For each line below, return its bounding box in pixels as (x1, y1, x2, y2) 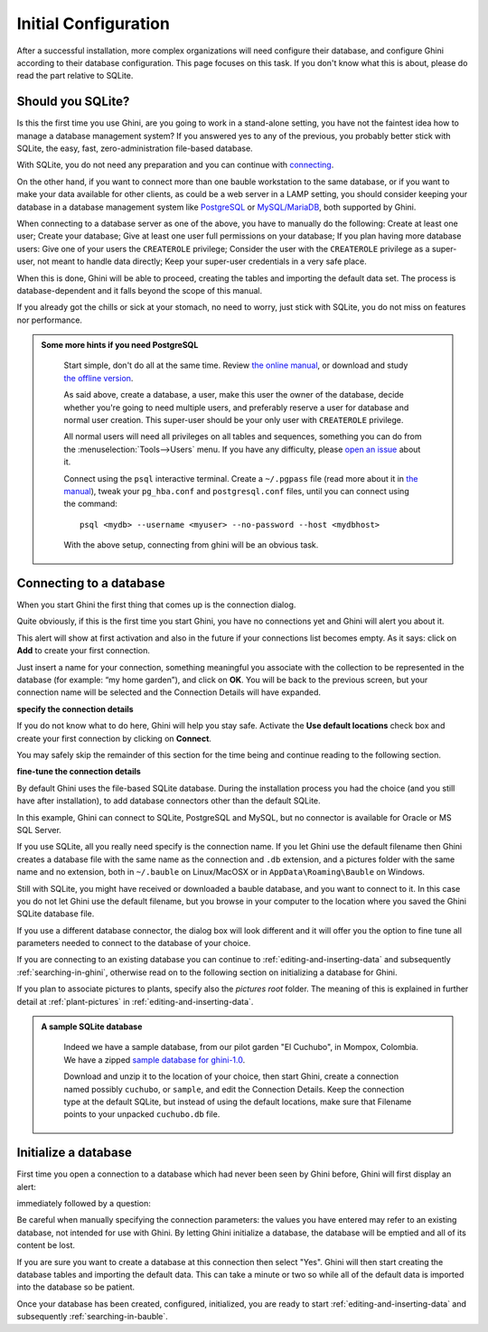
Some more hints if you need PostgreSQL (41, 340, 199, 351)
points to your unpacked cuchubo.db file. (63, 1109, 221, 1120)
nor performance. (16, 314, 83, 325)
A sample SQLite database (41, 1021, 143, 1032)
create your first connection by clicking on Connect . (16, 733, 212, 744)
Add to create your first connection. (16, 645, 151, 656)
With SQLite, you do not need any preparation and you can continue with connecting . (16, 159, 334, 171)
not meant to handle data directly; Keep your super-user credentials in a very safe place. (37, 256, 368, 267)
